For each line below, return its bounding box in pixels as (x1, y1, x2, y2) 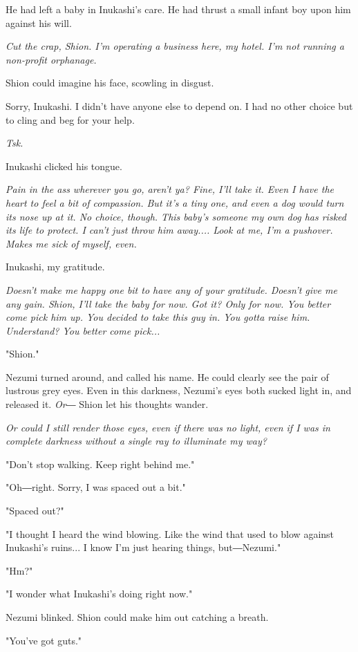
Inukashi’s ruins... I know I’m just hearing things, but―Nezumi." (6, 540, 281, 555)
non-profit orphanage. (6, 52, 97, 66)
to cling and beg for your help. (6, 112, 135, 127)
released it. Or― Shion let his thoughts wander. (6, 397, 209, 411)
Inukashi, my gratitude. (6, 259, 105, 274)
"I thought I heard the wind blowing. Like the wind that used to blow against (6, 526, 335, 541)
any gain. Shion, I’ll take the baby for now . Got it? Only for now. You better (6, 296, 331, 310)
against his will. (6, 15, 72, 30)
